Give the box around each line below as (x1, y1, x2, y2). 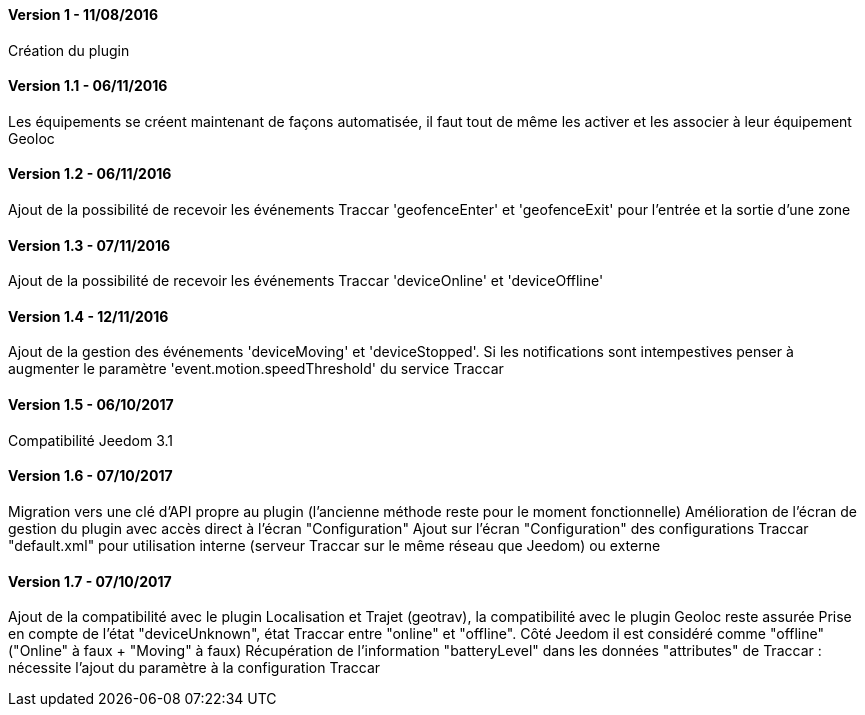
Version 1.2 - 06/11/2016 (8, 165, 172, 183)
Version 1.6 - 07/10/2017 (8, 467, 173, 485)
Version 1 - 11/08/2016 (8, 6, 158, 23)
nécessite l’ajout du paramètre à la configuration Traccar (8, 659, 381, 677)
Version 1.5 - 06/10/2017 (8, 396, 174, 414)
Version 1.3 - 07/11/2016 (8, 236, 171, 254)
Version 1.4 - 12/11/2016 (8, 307, 169, 325)
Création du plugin (8, 41, 130, 59)
